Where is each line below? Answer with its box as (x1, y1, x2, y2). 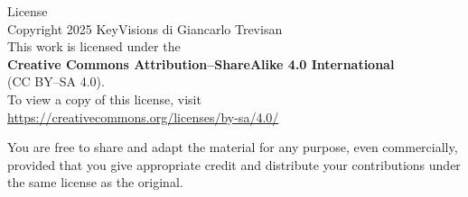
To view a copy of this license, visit (7, 89, 201, 108)
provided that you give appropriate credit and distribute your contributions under (7, 155, 461, 174)
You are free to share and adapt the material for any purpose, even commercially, (7, 138, 458, 157)
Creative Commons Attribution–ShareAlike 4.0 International (7, 54, 395, 73)
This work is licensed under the (7, 37, 181, 56)
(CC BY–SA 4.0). (7, 72, 105, 91)
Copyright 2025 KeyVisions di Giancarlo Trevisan (7, 19, 283, 38)
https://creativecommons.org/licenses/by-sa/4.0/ (7, 107, 279, 126)
